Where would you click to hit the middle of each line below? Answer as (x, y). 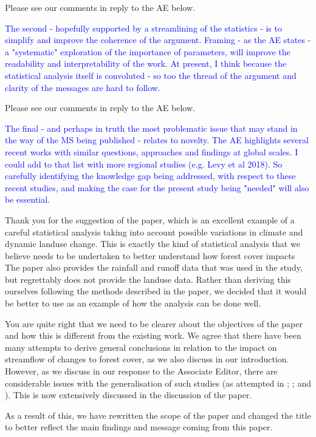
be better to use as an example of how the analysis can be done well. (133, 303)
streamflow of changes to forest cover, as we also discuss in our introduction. (147, 359)
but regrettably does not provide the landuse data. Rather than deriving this (148, 279)
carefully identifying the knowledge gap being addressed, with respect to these (150, 176)
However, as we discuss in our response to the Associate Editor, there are (141, 371)
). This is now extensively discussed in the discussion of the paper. (129, 395)
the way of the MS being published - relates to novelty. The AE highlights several (157, 140)
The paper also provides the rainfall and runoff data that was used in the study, (154, 267)
